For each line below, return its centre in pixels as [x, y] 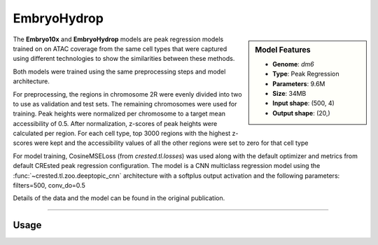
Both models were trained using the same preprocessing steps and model [119, 71]
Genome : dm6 [293, 64]
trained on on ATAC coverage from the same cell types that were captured [120, 48]
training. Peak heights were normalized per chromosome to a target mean [119, 114]
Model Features [283, 50]
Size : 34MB [289, 93]
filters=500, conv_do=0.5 [49, 185]
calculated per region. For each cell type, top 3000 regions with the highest [122, 134]
